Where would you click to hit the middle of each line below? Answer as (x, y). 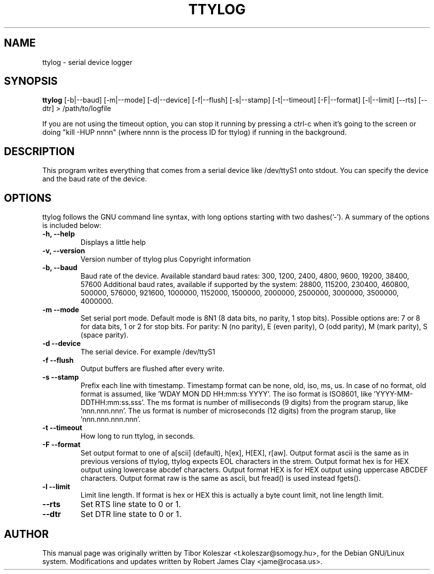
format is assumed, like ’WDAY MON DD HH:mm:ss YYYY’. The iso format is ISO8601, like (226, 394)
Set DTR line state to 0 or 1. (131, 514)
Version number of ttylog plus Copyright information (166, 259)
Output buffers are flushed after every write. (153, 369)
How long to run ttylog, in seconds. (138, 436)
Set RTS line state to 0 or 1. (131, 504)
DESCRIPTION (39, 151)
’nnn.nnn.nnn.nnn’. (110, 419)
